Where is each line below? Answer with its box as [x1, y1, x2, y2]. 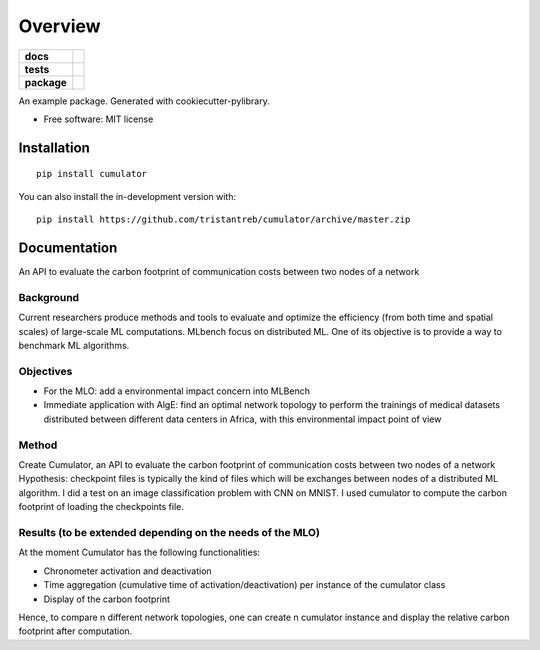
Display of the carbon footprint [43, 593, 170, 605]
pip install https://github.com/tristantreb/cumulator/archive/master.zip [36, 214, 411, 225]
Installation [18, 139, 90, 156]
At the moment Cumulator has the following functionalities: [18, 546, 260, 559]
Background [18, 290, 80, 304]
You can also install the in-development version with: [18, 190, 237, 202]
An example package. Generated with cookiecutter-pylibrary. [18, 95, 270, 107]
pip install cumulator [36, 168, 148, 180]
